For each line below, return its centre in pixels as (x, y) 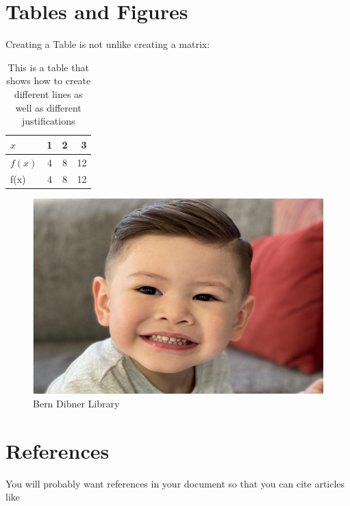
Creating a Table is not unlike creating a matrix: (108, 44)
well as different (48, 107)
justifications (48, 121)
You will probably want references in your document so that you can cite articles (175, 483)
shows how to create (49, 80)
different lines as (48, 93)
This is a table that (48, 67)
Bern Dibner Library (76, 403)
